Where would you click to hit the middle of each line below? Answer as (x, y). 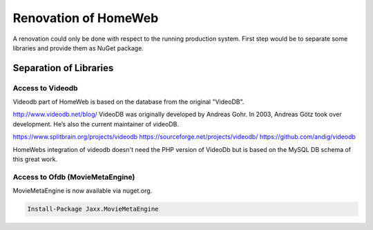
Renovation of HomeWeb (86, 18)
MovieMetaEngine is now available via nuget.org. (83, 191)
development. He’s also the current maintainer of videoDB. (96, 124)
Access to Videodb (46, 88)
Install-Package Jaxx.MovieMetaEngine (93, 209)
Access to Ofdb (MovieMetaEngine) (74, 177)
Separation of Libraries (63, 68)
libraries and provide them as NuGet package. (78, 48)
